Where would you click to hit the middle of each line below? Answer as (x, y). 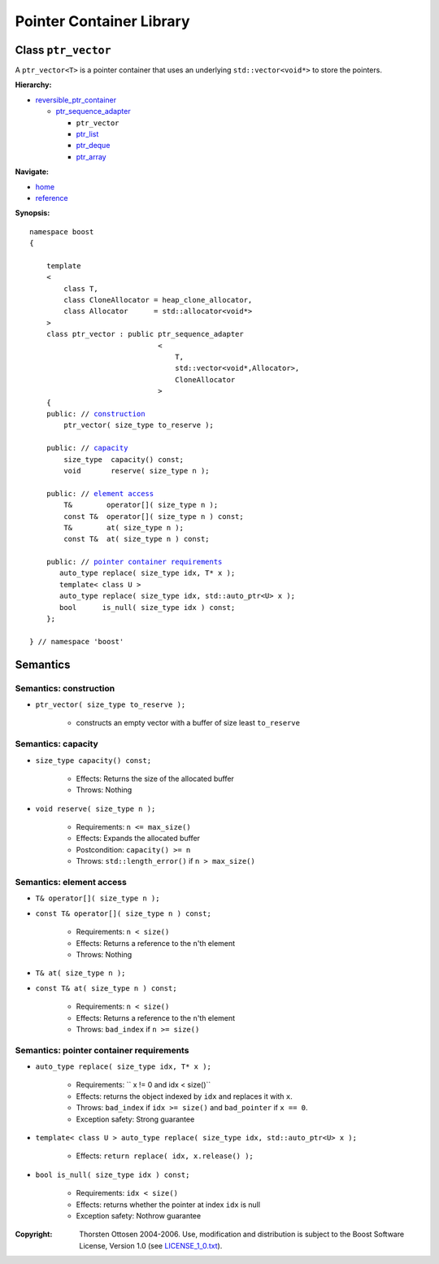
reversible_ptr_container (76, 100)
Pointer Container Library (102, 21)
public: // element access (100, 493)
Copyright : (34, 1234)
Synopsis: (33, 213)
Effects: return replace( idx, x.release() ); (165, 1156)
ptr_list (87, 134)
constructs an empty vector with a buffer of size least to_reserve (188, 723)
